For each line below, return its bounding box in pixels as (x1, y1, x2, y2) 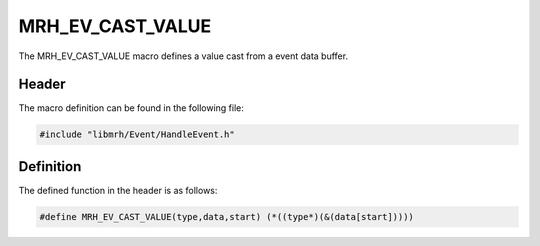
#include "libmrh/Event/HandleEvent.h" (39, 129, 235, 140)
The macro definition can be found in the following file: (18, 102, 245, 114)
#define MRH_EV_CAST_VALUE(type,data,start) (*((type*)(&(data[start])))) (39, 211, 415, 222)
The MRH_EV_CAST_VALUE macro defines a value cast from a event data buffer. (18, 50, 349, 62)
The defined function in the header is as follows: (18, 184, 218, 196)
